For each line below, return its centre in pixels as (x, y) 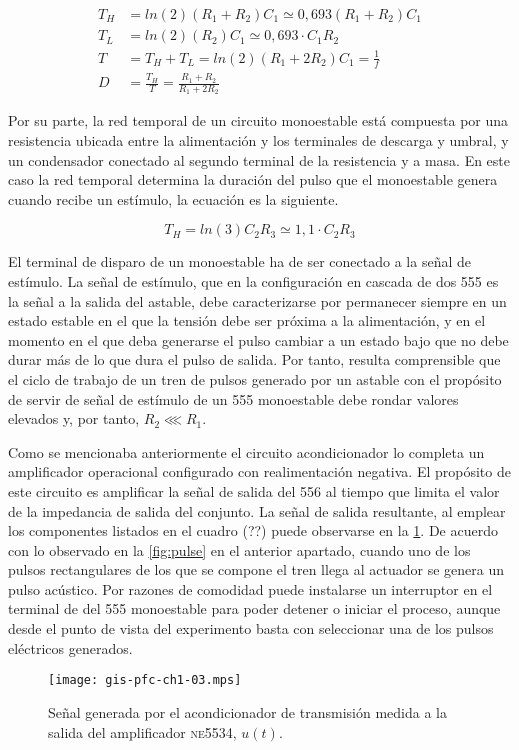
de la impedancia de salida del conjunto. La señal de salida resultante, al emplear (257, 510)
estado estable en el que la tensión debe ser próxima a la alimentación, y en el (247, 320)
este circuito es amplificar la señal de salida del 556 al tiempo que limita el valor (254, 490)
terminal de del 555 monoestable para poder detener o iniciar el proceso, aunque (254, 608)
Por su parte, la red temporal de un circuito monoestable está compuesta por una (258, 120)
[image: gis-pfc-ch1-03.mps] (145, 680)
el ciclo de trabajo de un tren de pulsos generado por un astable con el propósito (255, 378)
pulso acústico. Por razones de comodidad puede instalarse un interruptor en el (250, 588)
